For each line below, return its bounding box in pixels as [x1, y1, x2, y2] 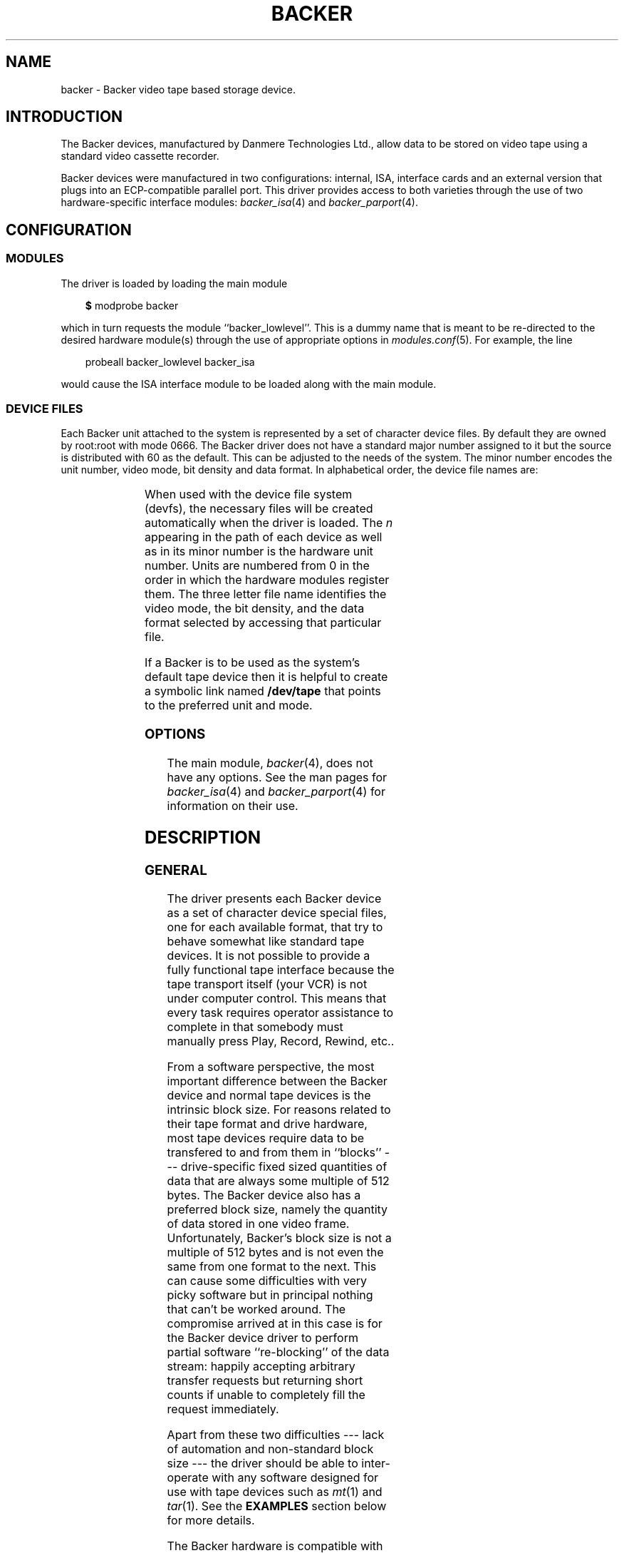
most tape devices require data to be [167, 1131, 365, 1146]
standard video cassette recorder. [61, 150, 219, 163]
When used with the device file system [145, 487, 353, 502]
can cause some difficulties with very [167, 1273, 368, 1288]
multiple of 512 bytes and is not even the [167, 1245, 384, 1260]
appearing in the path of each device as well [145, 530, 383, 545]
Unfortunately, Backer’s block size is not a [167, 1231, 392, 1246]
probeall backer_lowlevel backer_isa [85, 355, 255, 368]
